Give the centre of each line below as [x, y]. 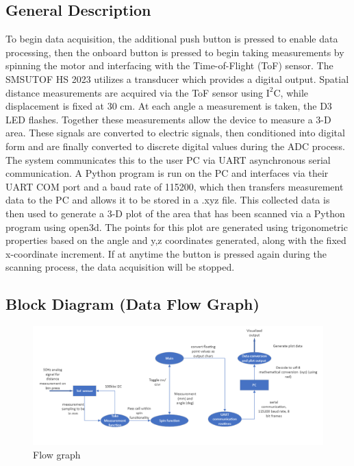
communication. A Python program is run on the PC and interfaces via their [167, 173]
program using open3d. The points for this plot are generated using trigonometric [177, 226]
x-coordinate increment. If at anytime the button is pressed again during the [166, 253]
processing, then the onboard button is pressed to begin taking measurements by [175, 52]
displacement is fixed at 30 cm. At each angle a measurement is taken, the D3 [169, 106]
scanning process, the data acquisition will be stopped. [120, 267]
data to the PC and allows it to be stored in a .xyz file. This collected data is [168, 200]
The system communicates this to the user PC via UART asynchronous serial [168, 159]
